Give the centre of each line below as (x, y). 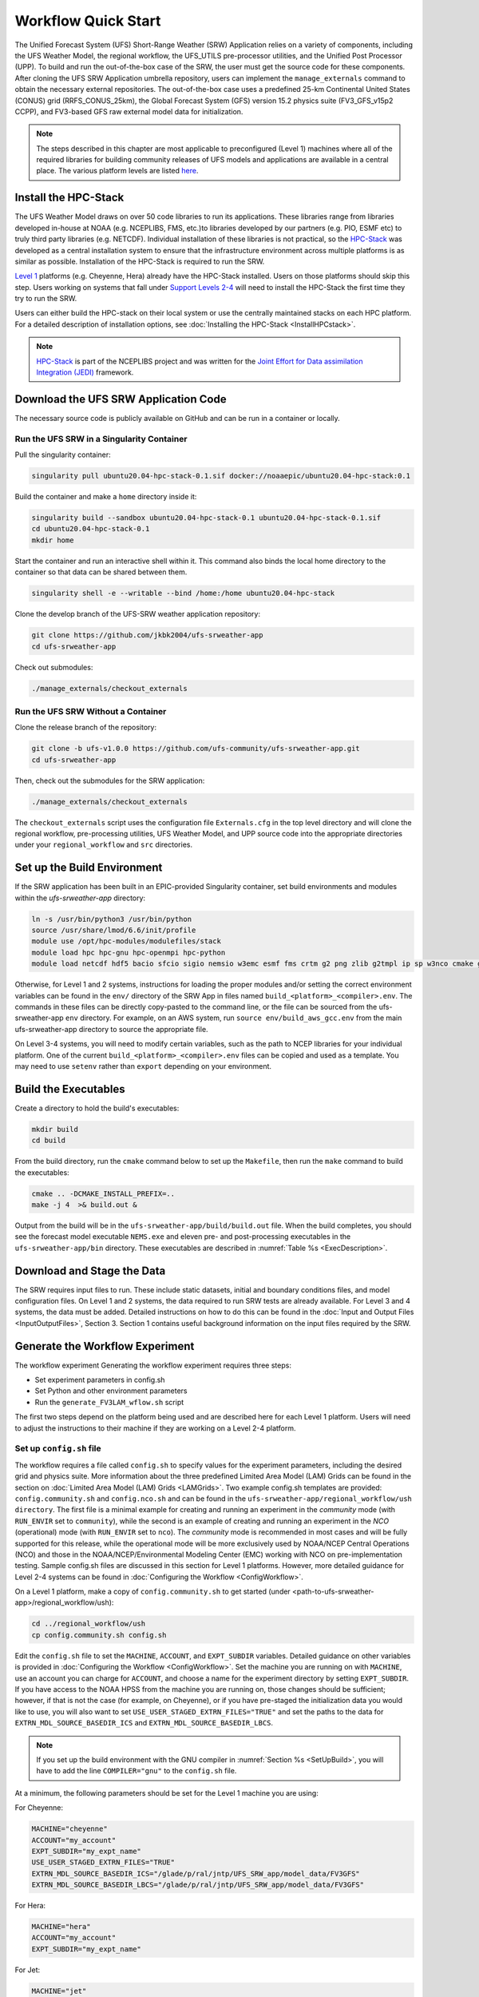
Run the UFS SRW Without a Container (91, 711)
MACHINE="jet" (59, 1991)
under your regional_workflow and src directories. (104, 845)
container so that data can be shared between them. (101, 572)
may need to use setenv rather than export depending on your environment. (143, 1066)
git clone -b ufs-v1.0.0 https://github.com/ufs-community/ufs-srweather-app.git (196, 748)
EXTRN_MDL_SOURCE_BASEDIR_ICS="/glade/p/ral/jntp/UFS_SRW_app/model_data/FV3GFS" (196, 1874)
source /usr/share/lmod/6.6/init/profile (114, 930)
